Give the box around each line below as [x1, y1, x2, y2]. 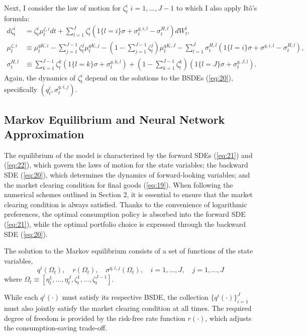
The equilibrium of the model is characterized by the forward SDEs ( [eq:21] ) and [4, 149, 253, 160]
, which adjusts [205, 312, 252, 323]
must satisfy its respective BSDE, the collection [62, 292, 209, 302]
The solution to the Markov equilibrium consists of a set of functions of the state [4, 245, 253, 256]
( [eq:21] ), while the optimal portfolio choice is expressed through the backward [4, 219, 246, 229]
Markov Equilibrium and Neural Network [4, 111, 225, 127]
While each [4, 292, 38, 302]
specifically [4, 84, 38, 95]
